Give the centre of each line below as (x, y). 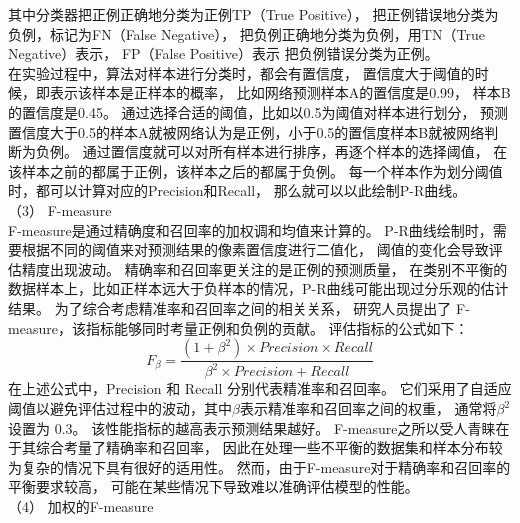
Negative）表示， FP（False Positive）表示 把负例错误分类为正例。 (223, 53)
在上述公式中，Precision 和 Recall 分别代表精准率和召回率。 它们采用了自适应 (260, 388)
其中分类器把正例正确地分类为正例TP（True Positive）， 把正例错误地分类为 (253, 14)
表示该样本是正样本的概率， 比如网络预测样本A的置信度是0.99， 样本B (280, 92)
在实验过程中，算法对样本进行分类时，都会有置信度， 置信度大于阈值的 (241, 72)
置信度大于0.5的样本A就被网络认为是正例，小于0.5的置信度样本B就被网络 (246, 131)
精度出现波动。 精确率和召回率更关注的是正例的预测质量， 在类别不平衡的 (264, 268)
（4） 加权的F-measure (81, 506)
